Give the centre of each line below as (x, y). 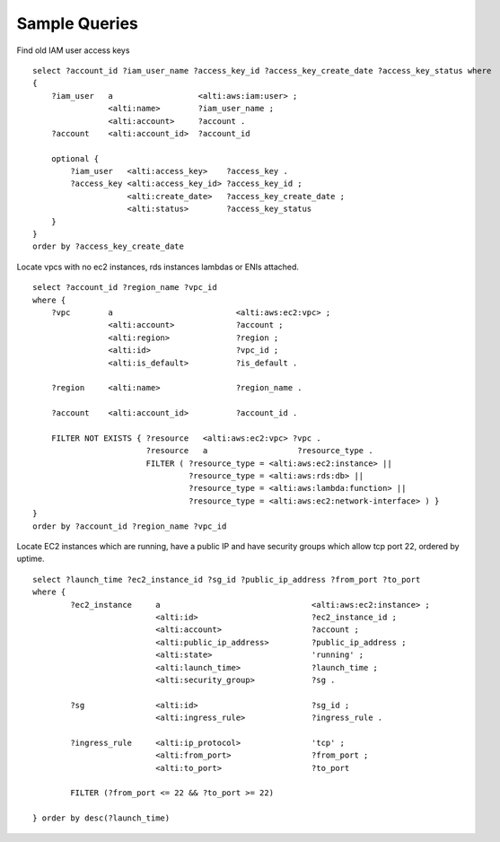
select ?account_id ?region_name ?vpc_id (125, 288)
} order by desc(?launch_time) (101, 818)
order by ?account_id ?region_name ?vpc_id (130, 526)
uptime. (31, 559)
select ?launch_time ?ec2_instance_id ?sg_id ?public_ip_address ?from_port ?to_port (227, 579)
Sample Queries (78, 23)
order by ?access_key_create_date (108, 246)
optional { (75, 158)
